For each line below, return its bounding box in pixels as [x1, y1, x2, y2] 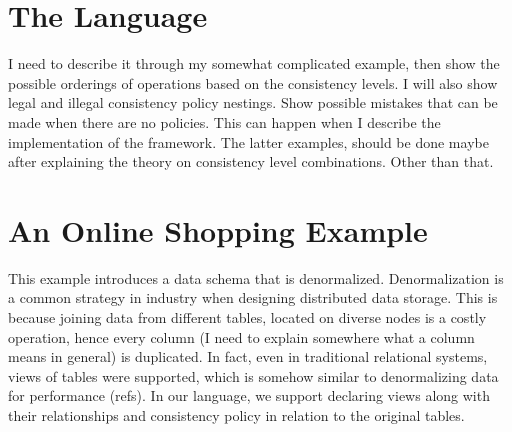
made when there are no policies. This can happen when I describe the [8, 111, 441, 132]
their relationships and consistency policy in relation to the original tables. [8, 404, 465, 425]
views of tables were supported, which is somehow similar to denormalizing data [8, 365, 499, 386]
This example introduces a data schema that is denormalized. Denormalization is [8, 267, 504, 288]
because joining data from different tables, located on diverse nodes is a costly [8, 307, 487, 327]
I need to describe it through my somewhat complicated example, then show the [8, 53, 500, 74]
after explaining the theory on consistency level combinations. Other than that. [8, 151, 494, 172]
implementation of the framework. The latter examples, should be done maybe [8, 131, 489, 152]
